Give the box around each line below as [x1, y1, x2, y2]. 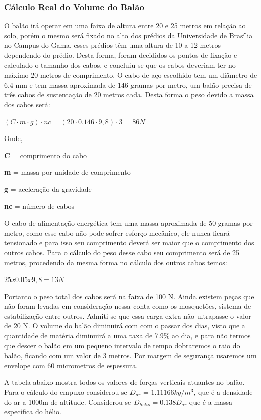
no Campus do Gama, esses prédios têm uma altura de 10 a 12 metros [4, 40, 221, 50]
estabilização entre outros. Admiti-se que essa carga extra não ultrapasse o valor [4, 310, 251, 321]
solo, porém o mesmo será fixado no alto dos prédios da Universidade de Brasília [4, 30, 253, 40]
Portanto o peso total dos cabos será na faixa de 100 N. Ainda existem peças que [4, 291, 254, 301]
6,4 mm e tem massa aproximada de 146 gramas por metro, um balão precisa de [4, 79, 252, 90]
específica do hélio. [4, 406, 62, 417]
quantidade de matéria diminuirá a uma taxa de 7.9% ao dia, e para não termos [4, 330, 251, 341]
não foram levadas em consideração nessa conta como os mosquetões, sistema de [4, 301, 251, 311]
